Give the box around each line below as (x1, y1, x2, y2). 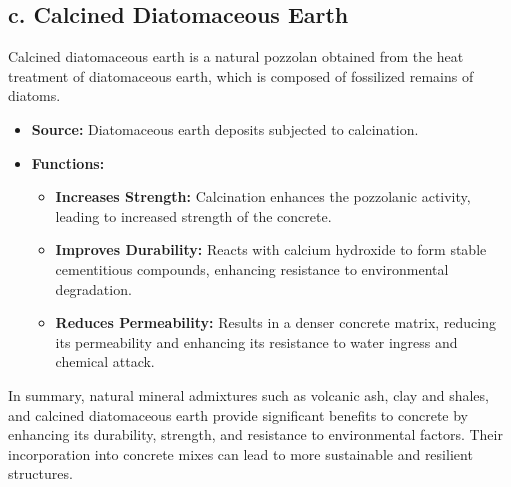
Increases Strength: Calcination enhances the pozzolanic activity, (55, 186, 471, 207)
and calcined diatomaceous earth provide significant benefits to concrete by (8, 404, 469, 425)
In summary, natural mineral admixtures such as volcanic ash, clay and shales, (8, 384, 489, 405)
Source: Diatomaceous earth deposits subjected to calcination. (31, 118, 419, 139)
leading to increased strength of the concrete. (55, 205, 332, 226)
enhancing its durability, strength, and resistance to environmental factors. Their (8, 424, 503, 445)
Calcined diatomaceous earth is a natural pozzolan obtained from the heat (8, 46, 464, 67)
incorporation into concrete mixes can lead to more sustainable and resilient (8, 443, 473, 464)
